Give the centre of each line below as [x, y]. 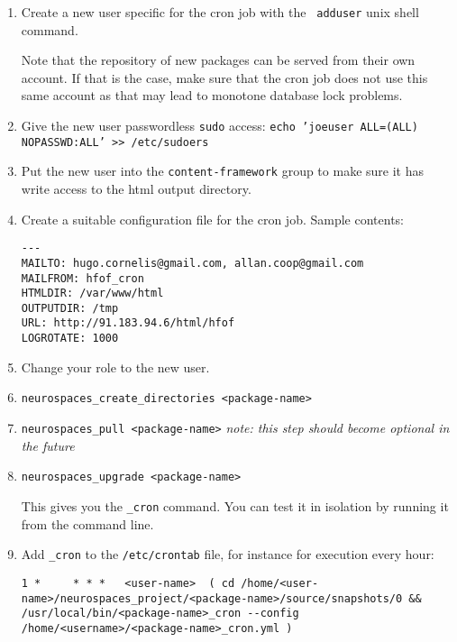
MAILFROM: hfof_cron [82, 278]
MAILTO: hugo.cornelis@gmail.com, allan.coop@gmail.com [192, 263]
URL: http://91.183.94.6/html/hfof [128, 323]
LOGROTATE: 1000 [70, 339]
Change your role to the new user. [115, 367]
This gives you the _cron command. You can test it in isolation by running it [235, 505]
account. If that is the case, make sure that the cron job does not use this [224, 77]
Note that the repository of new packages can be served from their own [218, 60]
